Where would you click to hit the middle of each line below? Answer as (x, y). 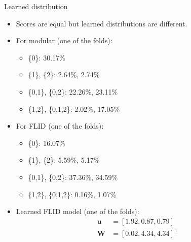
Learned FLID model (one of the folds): (78, 211)
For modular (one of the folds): (64, 40)
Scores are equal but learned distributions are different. (102, 23)
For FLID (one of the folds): (60, 126)
